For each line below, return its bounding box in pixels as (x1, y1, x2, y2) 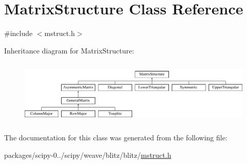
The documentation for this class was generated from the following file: (4, 132, 227, 143)
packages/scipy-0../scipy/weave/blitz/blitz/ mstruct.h (4, 150, 172, 160)
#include (4, 28, 33, 39)
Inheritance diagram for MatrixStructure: (4, 45, 135, 56)
